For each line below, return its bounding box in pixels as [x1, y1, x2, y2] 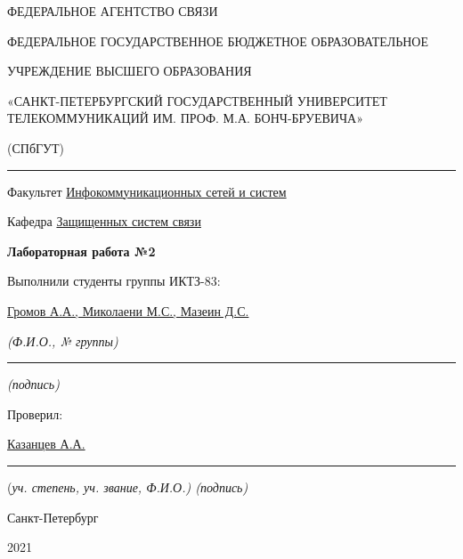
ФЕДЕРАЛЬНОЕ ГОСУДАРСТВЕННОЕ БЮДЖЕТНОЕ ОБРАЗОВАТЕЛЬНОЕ [7, 31, 429, 50]
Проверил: [7, 404, 63, 423]
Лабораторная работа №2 [7, 241, 156, 260]
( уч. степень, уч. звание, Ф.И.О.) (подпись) [7, 477, 248, 496]
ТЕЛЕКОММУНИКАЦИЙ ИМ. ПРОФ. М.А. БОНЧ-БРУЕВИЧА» [7, 109, 363, 127]
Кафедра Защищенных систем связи [7, 212, 201, 231]
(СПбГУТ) [7, 138, 65, 157]
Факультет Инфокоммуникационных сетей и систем [7, 182, 287, 200]
